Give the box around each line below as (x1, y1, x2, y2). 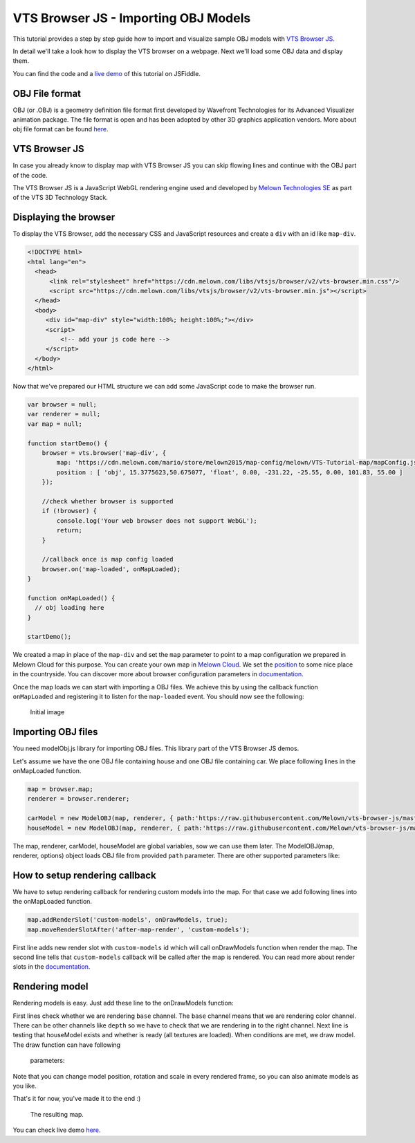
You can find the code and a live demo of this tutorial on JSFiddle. (12, 69, 201, 77)
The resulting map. (30, 1110, 84, 1118)
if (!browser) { (41, 507, 97, 515)
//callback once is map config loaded (41, 555, 174, 564)
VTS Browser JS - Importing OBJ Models (12, 10, 251, 26)
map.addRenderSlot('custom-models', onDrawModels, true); (27, 916, 228, 924)
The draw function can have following (12, 1041, 121, 1049)
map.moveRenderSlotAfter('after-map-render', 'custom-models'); (27, 925, 250, 933)
